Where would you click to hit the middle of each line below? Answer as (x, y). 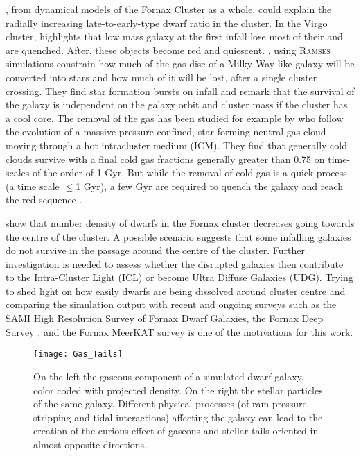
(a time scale (33, 186)
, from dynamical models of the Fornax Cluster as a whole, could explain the (169, 9)
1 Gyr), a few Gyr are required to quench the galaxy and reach (209, 186)
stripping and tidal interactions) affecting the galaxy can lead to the (178, 417)
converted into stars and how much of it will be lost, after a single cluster (161, 77)
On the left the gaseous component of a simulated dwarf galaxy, (169, 376)
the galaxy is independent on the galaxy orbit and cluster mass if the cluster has (177, 104)
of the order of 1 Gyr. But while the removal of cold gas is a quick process (190, 172)
